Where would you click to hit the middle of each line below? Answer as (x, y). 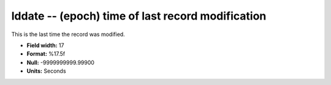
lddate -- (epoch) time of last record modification (139, 16)
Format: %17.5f (46, 54)
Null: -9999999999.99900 (61, 62)
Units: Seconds (47, 71)
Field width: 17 (45, 45)
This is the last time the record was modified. (68, 34)
